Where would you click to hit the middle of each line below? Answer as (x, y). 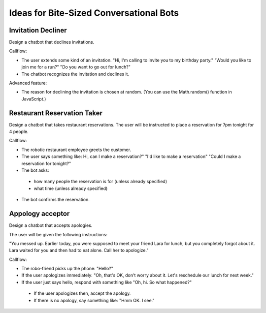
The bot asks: (35, 170)
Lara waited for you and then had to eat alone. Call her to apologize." (79, 250)
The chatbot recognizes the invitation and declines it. (75, 74)
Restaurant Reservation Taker (56, 113)
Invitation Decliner (38, 30)
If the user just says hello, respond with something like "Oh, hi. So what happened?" (107, 282)
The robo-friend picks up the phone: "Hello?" (67, 269)
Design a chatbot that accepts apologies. (51, 225)
